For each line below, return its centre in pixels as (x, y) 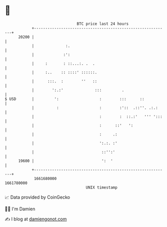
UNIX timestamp (102, 187)
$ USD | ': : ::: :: (74, 99)
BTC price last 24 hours (103, 24)
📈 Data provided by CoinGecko (37, 197)
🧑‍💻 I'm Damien (20, 209)
